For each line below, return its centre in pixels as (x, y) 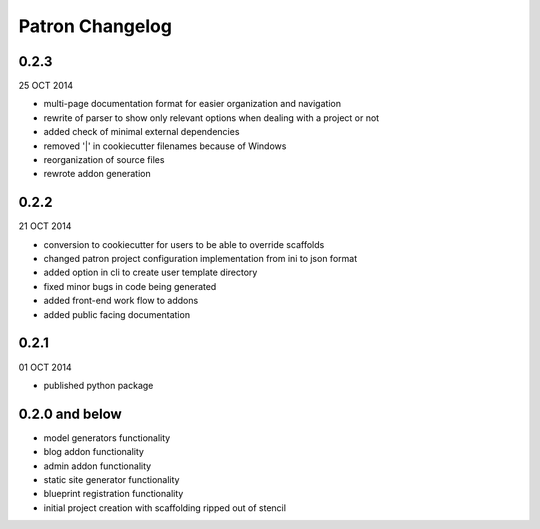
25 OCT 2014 (46, 86)
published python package (98, 385)
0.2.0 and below (70, 413)
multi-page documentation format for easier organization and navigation (192, 104)
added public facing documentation (116, 314)
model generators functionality (107, 437)
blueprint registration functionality (113, 494)
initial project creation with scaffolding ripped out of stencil (165, 507)
